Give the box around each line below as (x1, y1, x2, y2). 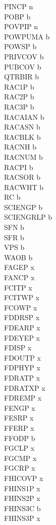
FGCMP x (4, 452, 37, 463)
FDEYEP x (4, 332, 40, 343)
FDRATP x (4, 372, 40, 383)
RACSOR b (4, 172, 40, 182)
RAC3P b (4, 101, 34, 112)
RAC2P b (4, 91, 34, 102)
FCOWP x (4, 302, 37, 312)
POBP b (4, 11, 31, 22)
